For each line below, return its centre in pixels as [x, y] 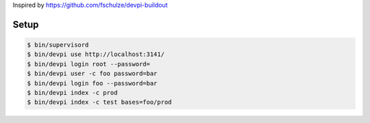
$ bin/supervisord [58, 45]
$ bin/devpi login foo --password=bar [92, 83]
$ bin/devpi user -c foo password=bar [92, 74]
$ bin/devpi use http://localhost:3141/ [96, 54]
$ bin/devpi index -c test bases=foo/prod [99, 102]
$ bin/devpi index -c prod [72, 93]
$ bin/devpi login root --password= [89, 64]
